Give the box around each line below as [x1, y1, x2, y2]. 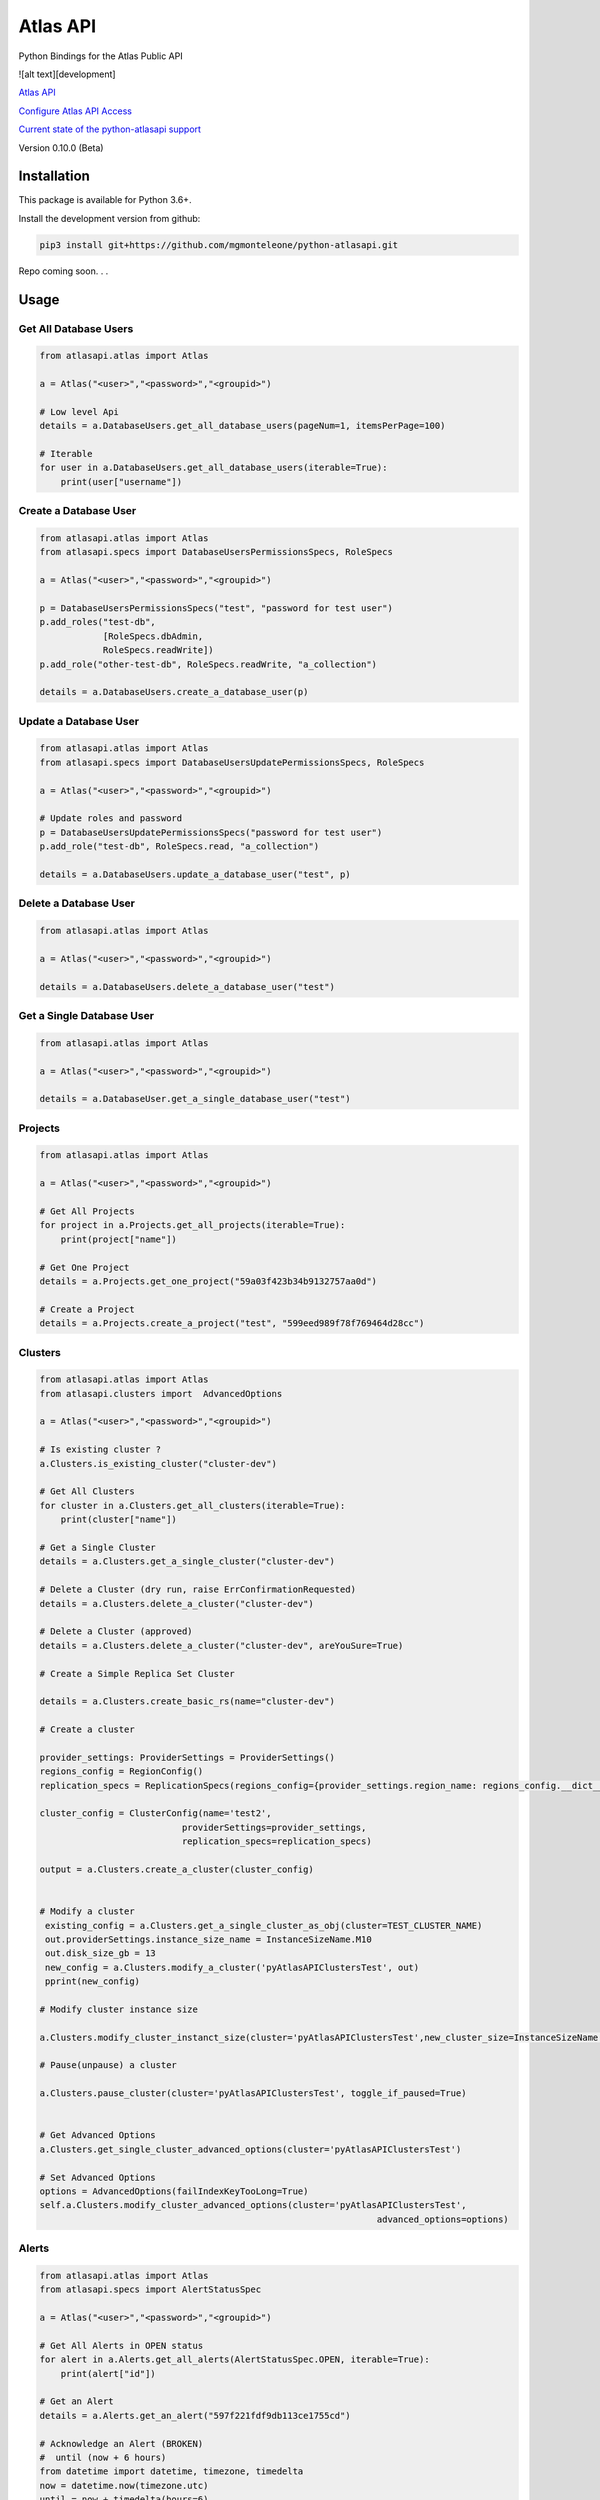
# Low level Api [39, 406, 120, 417]
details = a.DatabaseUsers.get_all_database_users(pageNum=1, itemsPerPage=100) [39, 420, 446, 432]
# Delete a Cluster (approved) [39, 1626, 194, 1637]
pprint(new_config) [45, 1976, 140, 1987]
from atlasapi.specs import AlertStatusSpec [39, 2284, 262, 2295]
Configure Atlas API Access [18, 105, 132, 117]
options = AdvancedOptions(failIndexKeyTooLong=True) [39, 2185, 309, 2197]
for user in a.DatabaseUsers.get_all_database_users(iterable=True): [39, 462, 388, 474]
